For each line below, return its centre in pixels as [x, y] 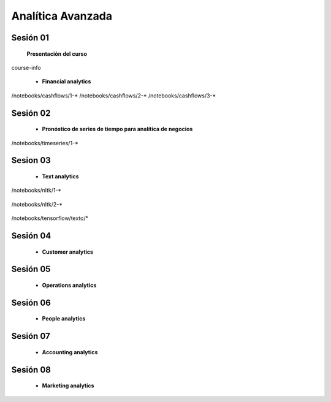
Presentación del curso [57, 54]
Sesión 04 [31, 236]
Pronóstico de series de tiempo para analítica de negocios [117, 129]
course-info [26, 67]
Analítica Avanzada [62, 16]
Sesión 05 [31, 269]
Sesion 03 [31, 160]
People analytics [64, 319]
